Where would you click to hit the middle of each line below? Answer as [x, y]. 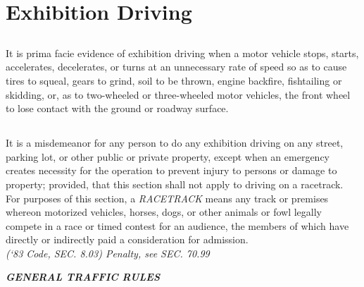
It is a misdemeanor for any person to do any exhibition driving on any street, [175, 143]
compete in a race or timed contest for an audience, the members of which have [177, 225]
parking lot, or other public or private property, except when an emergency [168, 156]
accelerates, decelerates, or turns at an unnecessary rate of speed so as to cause [176, 67]
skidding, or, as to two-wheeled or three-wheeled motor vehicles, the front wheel [178, 94]
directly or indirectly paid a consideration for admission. [127, 239]
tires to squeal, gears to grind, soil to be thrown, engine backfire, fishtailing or [174, 80]
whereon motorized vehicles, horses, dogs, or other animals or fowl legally [164, 212]
